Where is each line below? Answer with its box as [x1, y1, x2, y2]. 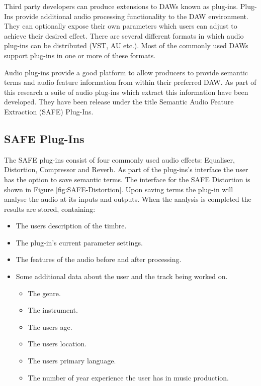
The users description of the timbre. [16, 220, 127, 231]
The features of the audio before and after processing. [16, 254, 182, 265]
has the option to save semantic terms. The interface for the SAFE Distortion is [4, 174, 250, 184]
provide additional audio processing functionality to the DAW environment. [16, 11, 248, 21]
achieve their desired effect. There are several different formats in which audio [4, 30, 244, 41]
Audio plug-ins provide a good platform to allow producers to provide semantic [4, 67, 248, 77]
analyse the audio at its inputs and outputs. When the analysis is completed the [4, 194, 251, 204]
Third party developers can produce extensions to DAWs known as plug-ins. [4, 1, 238, 11]
